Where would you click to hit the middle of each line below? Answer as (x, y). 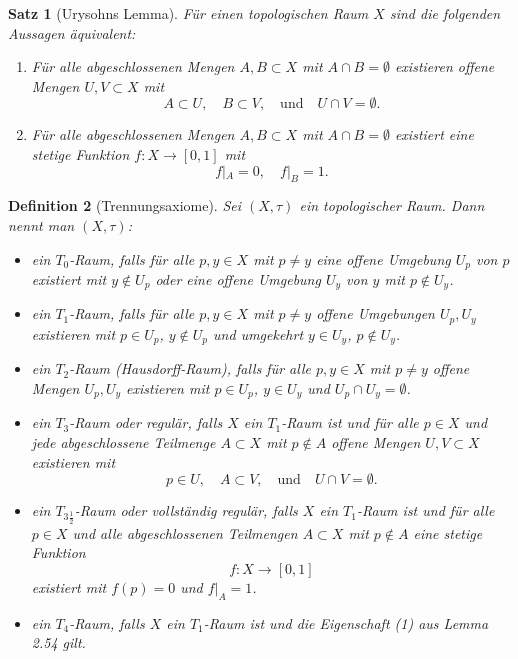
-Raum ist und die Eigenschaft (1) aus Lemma (346, 622)
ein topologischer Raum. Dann (392, 205)
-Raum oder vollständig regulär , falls (186, 510)
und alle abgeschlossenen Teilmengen (185, 532)
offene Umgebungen (375, 313)
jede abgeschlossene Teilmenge (123, 442)
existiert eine (434, 134)
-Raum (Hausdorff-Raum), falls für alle (190, 368)
